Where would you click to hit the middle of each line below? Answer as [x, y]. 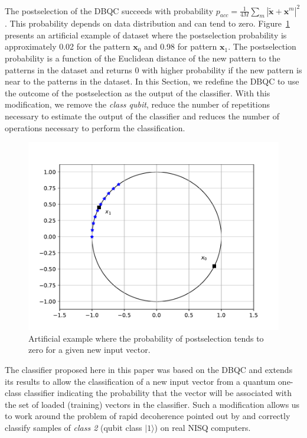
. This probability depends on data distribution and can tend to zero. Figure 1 [147, 23]
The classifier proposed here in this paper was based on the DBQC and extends [149, 370]
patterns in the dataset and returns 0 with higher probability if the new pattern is [153, 69]
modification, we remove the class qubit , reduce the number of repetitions [138, 104]
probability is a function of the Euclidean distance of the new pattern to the [143, 58]
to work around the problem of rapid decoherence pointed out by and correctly [148, 416]
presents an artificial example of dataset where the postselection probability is [146, 35]
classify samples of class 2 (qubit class [74, 427]
